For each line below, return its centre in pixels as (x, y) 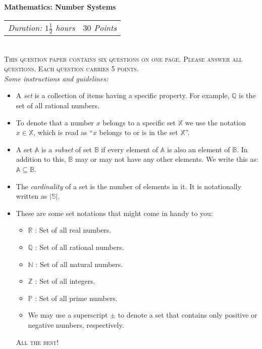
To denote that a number (55, 122)
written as (32, 196)
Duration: (25, 27)
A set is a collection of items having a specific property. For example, (123, 95)
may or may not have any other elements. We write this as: (167, 159)
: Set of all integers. (65, 281)
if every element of (130, 149)
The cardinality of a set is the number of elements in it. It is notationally (128, 186)
